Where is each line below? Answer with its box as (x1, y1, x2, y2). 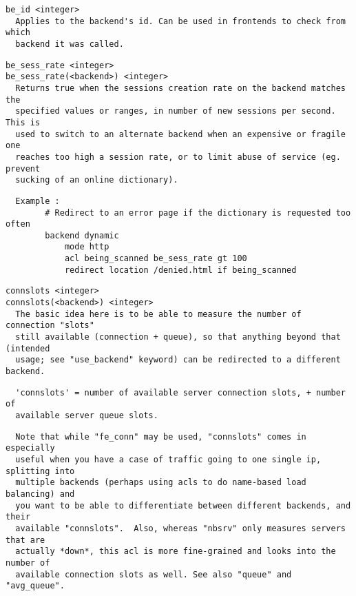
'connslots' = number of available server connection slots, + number (15, 387, 346, 398)
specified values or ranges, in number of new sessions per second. (15, 106, 336, 116)
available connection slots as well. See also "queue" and (15, 569, 292, 579)
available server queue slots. (15, 411, 158, 420)
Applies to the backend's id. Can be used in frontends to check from (15, 16, 346, 26)
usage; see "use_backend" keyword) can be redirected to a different (15, 355, 341, 365)
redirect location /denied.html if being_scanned (64, 265, 297, 275)
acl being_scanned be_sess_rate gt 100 (64, 254, 247, 264)
